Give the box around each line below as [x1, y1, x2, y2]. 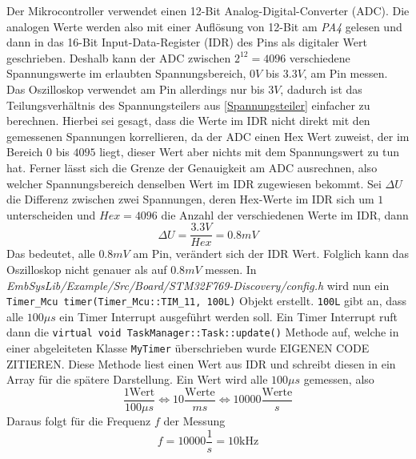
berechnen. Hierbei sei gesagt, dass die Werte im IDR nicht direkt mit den [6, 112, 370, 129]
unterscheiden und [6, 206, 96, 223]
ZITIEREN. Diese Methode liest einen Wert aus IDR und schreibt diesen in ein [6, 355, 396, 372]
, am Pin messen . [303, 65, 388, 82]
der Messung [163, 412, 226, 429]
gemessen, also [303, 371, 374, 388]
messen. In [205, 260, 257, 277]
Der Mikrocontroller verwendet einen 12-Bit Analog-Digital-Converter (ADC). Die [6, 2, 410, 18]
